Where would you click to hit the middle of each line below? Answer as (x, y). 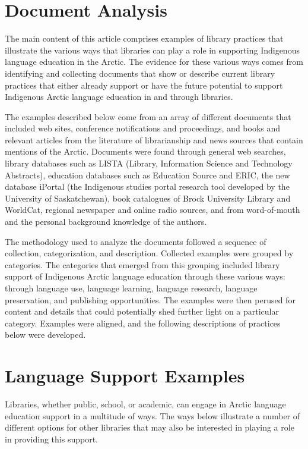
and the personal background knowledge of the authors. (106, 222)
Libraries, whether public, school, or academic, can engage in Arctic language (145, 404)
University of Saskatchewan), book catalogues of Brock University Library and (148, 198)
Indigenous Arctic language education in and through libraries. (119, 97)
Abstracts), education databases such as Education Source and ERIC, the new (147, 175)
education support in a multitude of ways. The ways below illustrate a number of (153, 415)
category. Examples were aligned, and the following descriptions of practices (143, 323)
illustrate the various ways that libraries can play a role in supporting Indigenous (152, 50)
